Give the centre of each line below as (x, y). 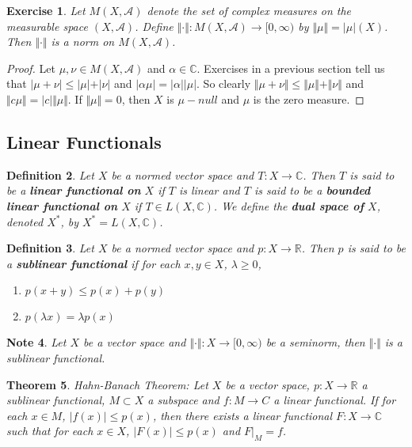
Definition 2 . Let (50, 174)
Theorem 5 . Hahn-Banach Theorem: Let (107, 384)
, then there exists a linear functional (242, 415)
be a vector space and (135, 342)
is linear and (209, 190)
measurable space (47, 26)
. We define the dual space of (289, 205)
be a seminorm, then (315, 342)
